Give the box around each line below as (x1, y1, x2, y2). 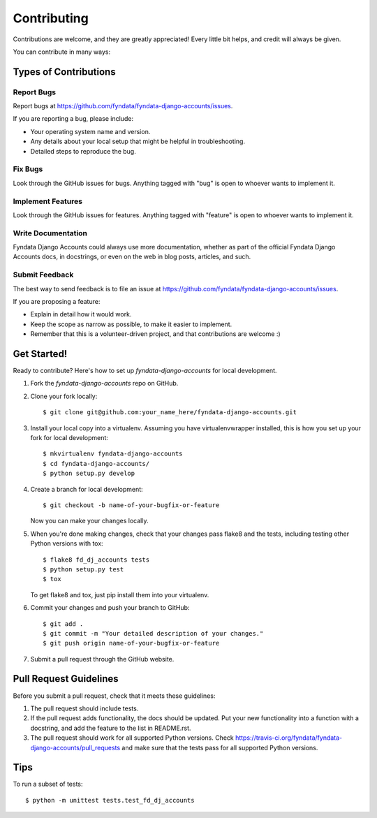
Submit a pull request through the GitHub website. (30, 655, 175, 663)
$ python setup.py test (43, 565, 124, 573)
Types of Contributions (13, 66, 116, 78)
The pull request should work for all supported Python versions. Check (30, 733, 234, 742)
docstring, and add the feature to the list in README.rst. (30, 724, 191, 732)
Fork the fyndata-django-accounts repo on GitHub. (30, 379, 179, 388)
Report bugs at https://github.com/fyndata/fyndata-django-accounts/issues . (13, 102, 233, 110)
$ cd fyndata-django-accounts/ (43, 460, 150, 467)
